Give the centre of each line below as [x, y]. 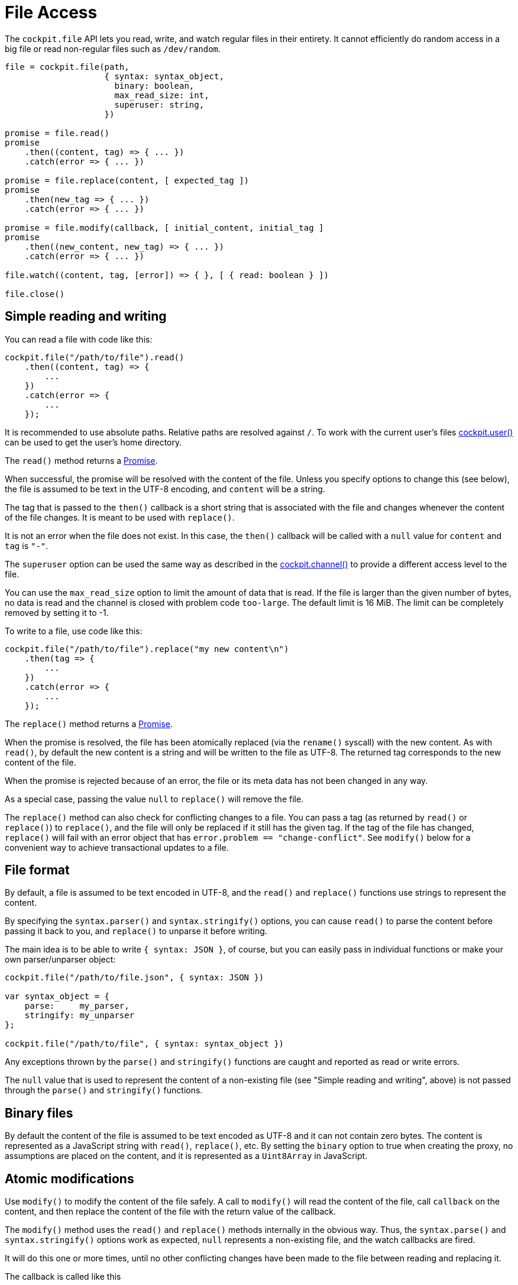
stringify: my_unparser [80, 1016]
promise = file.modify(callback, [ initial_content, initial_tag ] [164, 227]
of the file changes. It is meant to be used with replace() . [120, 517]
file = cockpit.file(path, [67, 67]
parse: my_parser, [77, 1006]
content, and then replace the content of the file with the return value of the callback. [170, 1212]
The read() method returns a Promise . [81, 460]
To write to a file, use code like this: [74, 631]
